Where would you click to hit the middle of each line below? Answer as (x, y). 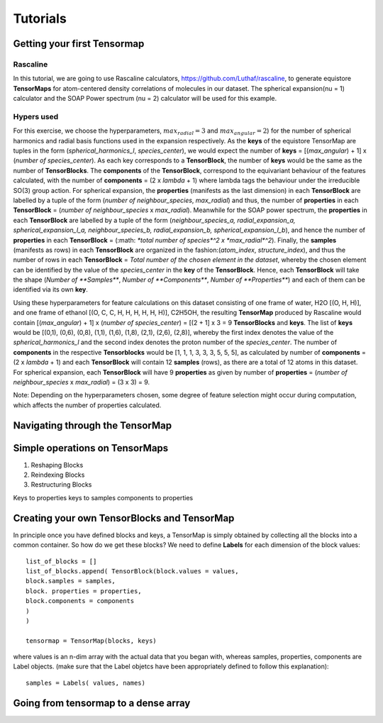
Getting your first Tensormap (79, 44)
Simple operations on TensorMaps (91, 448)
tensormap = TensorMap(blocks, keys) (91, 641)
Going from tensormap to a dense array (102, 703)
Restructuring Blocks (61, 485)
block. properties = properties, (84, 591)
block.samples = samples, (71, 581)
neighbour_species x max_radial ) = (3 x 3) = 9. (82, 382)
